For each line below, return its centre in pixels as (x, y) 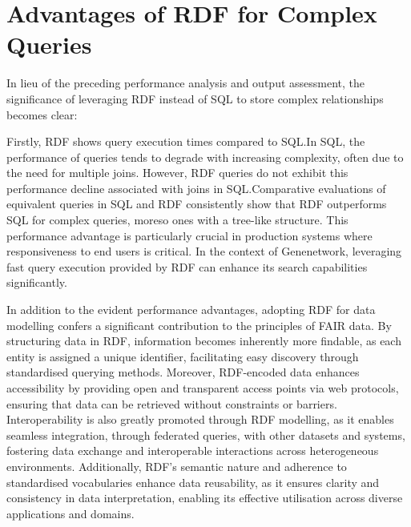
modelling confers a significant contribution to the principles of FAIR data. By (199, 325)
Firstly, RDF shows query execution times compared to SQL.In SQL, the (186, 141)
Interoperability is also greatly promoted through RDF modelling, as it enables (200, 419)
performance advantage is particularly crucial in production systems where (189, 235)
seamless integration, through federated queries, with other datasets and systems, (206, 434)
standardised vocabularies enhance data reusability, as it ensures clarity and (193, 482)
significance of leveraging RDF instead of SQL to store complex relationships (195, 98)
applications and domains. (71, 513)
